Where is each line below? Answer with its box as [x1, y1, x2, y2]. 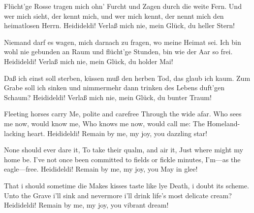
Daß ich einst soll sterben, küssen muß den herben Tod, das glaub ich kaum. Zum [4, 72, 251, 83]
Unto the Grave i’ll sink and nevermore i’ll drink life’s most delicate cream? [4, 190, 232, 200]
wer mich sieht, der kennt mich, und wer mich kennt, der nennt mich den [4, 10, 224, 21]
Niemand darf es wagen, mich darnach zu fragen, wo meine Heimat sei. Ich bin [4, 36, 241, 47]
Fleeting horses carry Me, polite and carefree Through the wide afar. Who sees [4, 108, 242, 119]
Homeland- [207, 118, 240, 128]
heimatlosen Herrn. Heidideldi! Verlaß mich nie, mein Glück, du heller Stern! [4, 20, 235, 31]
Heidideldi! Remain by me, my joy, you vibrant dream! [4, 200, 169, 210]
